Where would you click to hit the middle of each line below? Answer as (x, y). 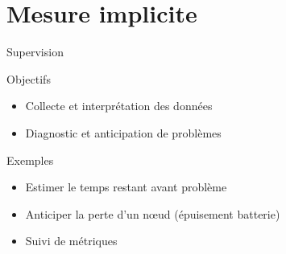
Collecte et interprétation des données (119, 106)
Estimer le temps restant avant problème (126, 187)
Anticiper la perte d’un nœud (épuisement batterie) (153, 213)
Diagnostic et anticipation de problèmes (123, 132)
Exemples (30, 160)
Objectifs (29, 78)
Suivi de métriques (71, 241)
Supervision (35, 52)
